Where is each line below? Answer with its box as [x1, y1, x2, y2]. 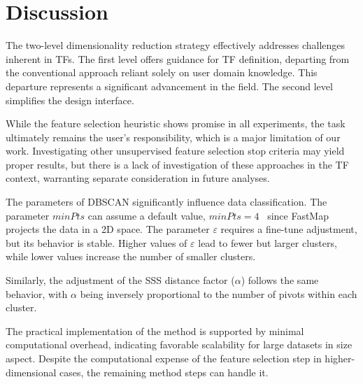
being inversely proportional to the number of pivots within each [80, 286, 357, 301]
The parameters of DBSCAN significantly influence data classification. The [6, 194, 327, 209]
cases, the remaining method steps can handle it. [59, 364, 269, 379]
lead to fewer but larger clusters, [198, 235, 337, 250]
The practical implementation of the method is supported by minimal [6, 323, 304, 338]
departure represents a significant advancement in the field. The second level [6, 78, 333, 93]
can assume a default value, [87, 208, 206, 222]
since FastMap [267, 208, 329, 222]
